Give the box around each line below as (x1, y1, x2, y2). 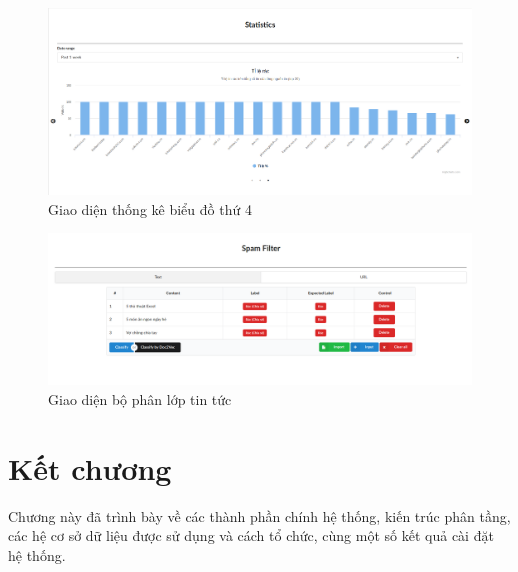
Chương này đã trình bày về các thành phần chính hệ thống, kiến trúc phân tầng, (8, 505, 511, 526)
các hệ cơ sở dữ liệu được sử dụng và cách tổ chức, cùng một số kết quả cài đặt (8, 525, 494, 546)
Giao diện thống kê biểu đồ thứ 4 (48, 198, 252, 219)
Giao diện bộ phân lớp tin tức (48, 389, 232, 410)
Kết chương (8, 447, 172, 488)
